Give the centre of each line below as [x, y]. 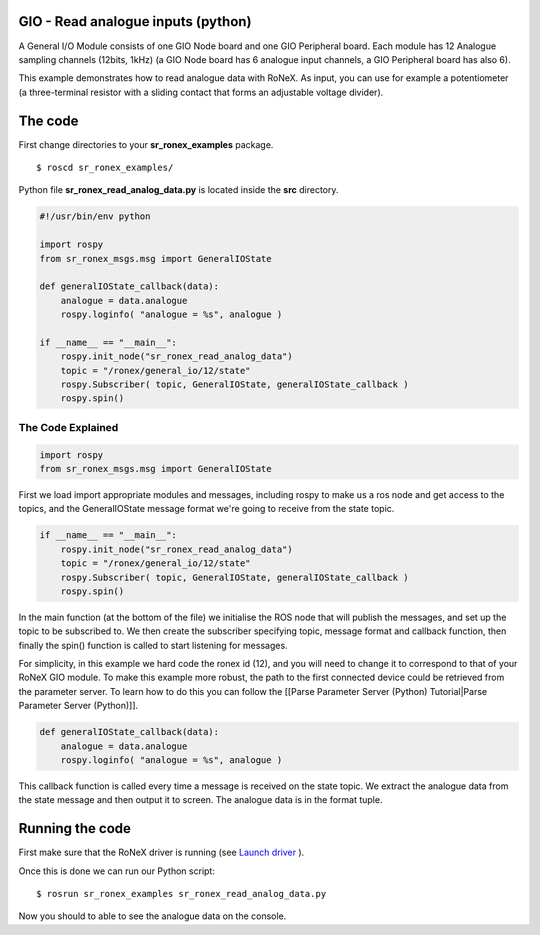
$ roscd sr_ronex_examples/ [105, 167]
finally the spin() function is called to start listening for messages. [153, 645]
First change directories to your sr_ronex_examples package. [146, 144]
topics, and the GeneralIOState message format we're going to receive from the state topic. [206, 509]
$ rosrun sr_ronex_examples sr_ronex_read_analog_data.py [181, 894]
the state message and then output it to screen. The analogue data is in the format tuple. [200, 800]
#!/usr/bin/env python [95, 216]
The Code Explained [68, 427]
